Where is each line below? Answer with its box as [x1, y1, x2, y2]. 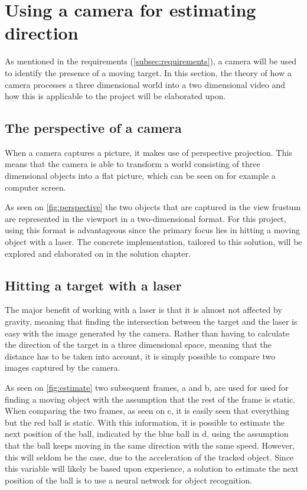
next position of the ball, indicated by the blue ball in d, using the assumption [5, 427, 289, 440]
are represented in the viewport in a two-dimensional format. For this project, [5, 212, 286, 224]
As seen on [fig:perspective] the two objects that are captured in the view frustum [5, 201, 301, 213]
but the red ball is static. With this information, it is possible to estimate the [5, 416, 285, 428]
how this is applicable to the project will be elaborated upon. [5, 90, 226, 102]
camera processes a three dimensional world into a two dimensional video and [5, 78, 285, 90]
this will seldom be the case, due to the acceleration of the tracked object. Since [5, 450, 294, 463]
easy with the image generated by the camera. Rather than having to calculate [5, 326, 290, 339]
